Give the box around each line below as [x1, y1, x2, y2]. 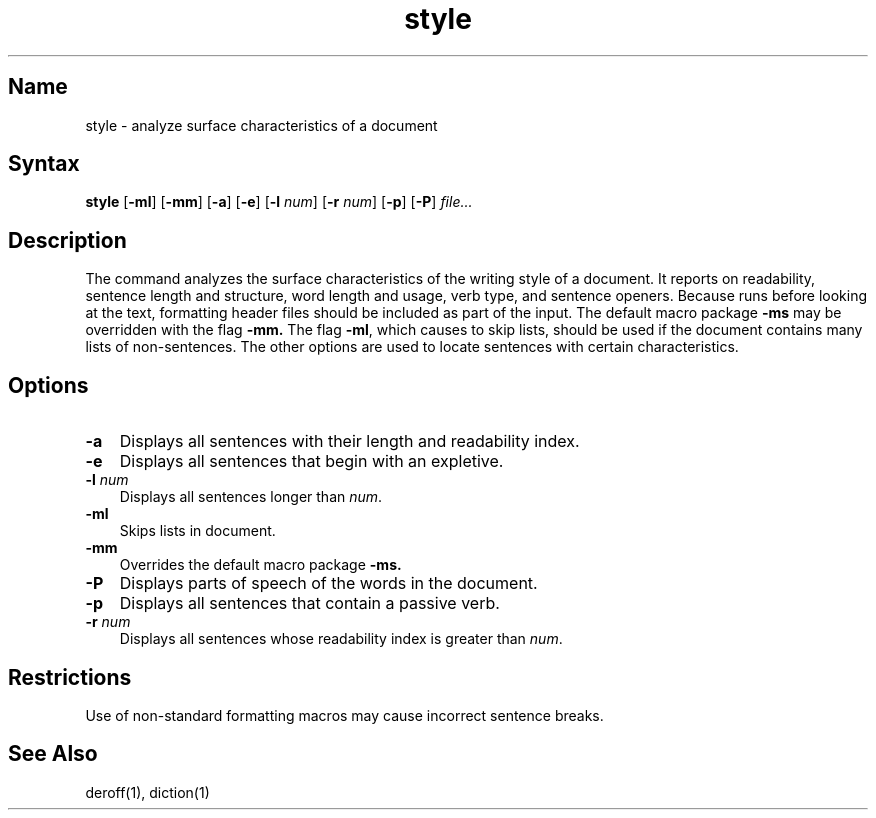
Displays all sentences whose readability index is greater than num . [119, 630, 563, 648]
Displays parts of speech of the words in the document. [119, 573, 538, 594]
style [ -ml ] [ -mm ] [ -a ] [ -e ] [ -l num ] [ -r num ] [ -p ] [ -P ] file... [85, 193, 473, 211]
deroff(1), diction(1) [85, 783, 210, 801]
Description [8, 227, 127, 253]
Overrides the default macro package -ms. [119, 556, 402, 574]
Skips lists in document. [119, 522, 276, 540]
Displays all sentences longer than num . [119, 488, 383, 506]
